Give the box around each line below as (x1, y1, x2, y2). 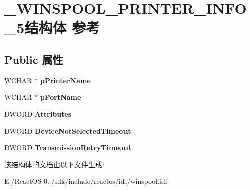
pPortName (40, 92, 81, 102)
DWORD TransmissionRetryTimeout (4, 142, 132, 153)
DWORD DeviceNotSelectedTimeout (4, 125, 131, 136)
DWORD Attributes (4, 108, 72, 119)
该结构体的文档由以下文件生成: (4, 159, 104, 169)
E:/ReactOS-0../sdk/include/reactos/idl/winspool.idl (4, 176, 167, 186)
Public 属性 (4, 51, 63, 67)
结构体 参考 (24, 17, 100, 38)
